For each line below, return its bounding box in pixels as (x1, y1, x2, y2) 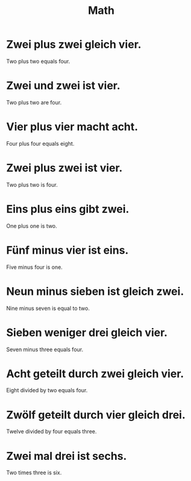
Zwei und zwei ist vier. (6, 79, 121, 92)
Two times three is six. (6, 469, 62, 476)
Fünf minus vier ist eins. (6, 243, 129, 257)
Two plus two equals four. (6, 57, 70, 65)
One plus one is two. (6, 222, 57, 230)
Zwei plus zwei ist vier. (6, 161, 123, 175)
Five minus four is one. (6, 263, 63, 271)
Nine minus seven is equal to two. (6, 305, 90, 312)
